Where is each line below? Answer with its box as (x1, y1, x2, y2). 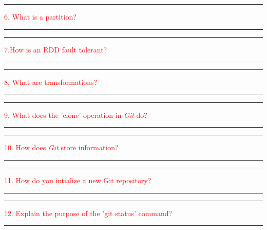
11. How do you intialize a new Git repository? (4, 174, 151, 185)
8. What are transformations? (4, 77, 98, 87)
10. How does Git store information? (4, 142, 119, 153)
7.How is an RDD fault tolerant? (4, 44, 107, 55)
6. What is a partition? (4, 11, 77, 22)
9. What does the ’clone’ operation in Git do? (4, 109, 147, 120)
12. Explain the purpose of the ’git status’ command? (4, 207, 173, 218)
